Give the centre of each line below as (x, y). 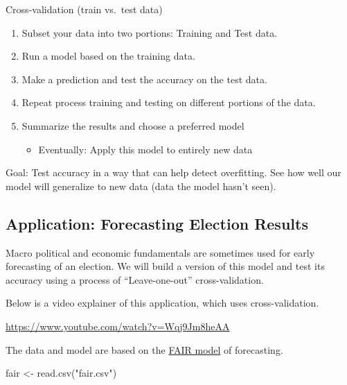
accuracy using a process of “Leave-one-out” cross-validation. (135, 279)
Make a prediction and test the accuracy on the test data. (144, 79)
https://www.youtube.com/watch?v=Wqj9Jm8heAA (118, 326)
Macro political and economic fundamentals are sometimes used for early (160, 252)
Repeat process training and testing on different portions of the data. (169, 102)
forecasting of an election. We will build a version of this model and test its (165, 266)
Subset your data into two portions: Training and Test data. (150, 32)
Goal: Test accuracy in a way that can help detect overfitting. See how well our (173, 172)
